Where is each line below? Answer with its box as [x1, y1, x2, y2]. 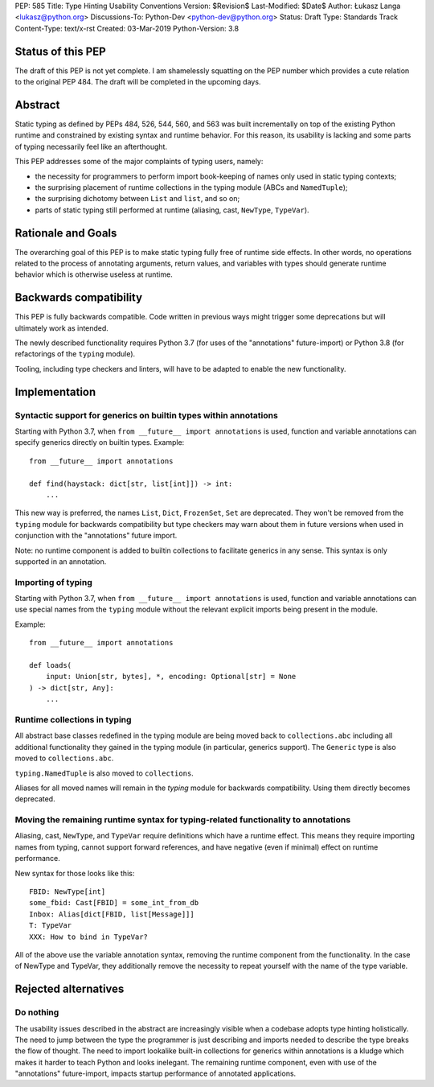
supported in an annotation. [14, 556, 107, 566]
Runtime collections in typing [14, 714, 132, 725]
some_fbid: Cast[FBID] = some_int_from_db [29, 898, 199, 908]
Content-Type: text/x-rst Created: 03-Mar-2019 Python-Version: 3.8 [14, 23, 240, 33]
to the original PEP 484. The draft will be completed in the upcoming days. [14, 77, 261, 87]
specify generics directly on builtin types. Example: [14, 438, 185, 447]
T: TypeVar [29, 921, 72, 930]
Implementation [14, 385, 96, 398]
